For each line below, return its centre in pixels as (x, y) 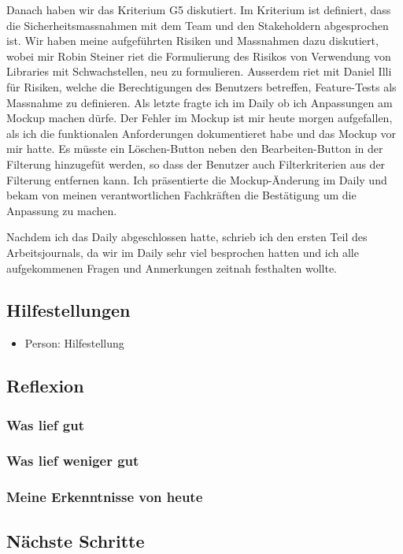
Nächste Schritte (76, 540)
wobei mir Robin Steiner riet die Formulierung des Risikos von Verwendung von (199, 56)
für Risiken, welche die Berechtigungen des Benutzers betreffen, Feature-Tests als (201, 86)
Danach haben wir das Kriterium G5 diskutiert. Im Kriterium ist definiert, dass (199, 9)
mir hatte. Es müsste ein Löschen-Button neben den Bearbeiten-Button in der (195, 149)
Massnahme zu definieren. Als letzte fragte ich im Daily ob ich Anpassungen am (200, 102)
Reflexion (45, 386)
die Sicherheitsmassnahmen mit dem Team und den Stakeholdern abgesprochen (198, 25)
